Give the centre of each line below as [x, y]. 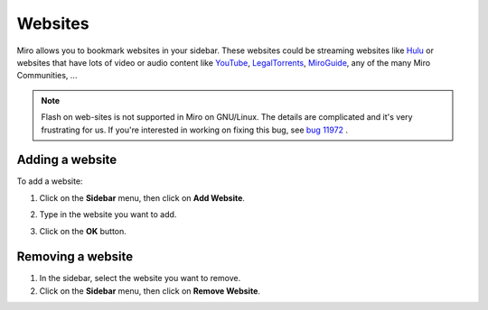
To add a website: [50, 181]
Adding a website [67, 160]
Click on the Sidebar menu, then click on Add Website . [142, 197]
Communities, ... [47, 76]
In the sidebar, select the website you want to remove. [140, 278]
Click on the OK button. [83, 231]
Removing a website [75, 257]
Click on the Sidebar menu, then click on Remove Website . [150, 291]
